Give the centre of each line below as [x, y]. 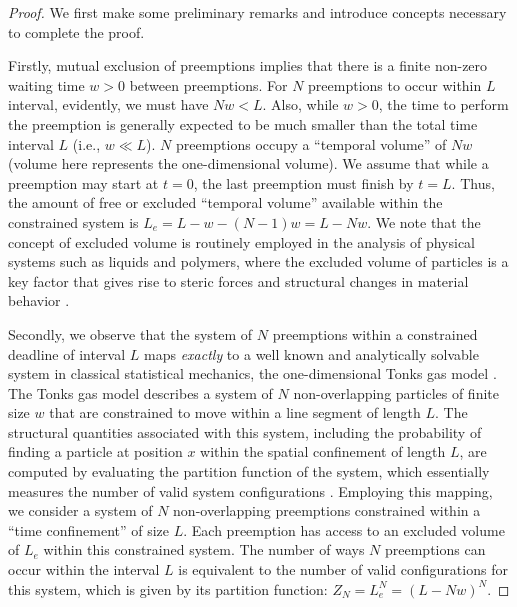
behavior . [39, 300]
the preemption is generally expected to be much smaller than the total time [243, 123]
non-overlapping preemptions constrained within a [327, 510]
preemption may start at [83, 182]
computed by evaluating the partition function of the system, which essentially [249, 471]
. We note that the [424, 221]
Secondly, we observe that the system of [130, 333]
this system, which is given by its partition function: [168, 588]
